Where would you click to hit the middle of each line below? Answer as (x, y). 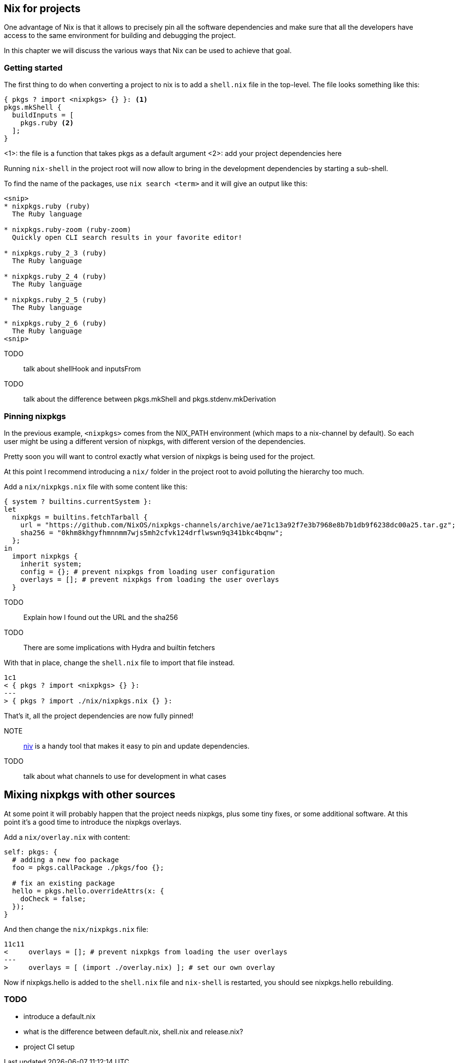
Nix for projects (42, 9)
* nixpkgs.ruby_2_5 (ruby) (55, 300)
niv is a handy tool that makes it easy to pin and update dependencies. (137, 746)
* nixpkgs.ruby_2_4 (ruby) (55, 277)
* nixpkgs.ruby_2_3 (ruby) (55, 253)
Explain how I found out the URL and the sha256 (101, 617)
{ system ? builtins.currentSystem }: (78, 501)
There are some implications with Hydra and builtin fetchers (119, 647)
